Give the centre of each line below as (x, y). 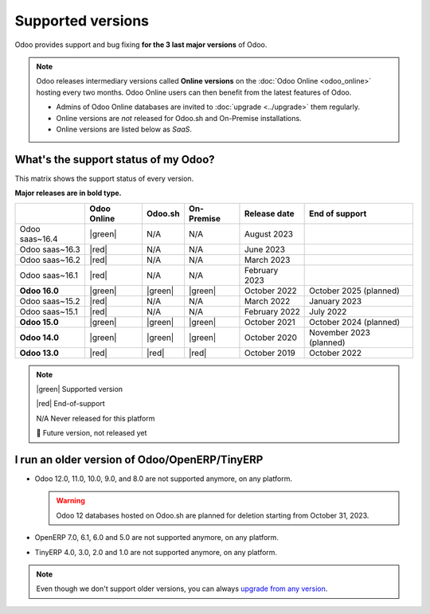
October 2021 (270, 322)
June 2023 (265, 249)
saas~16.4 (39, 239)
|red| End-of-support (70, 404)
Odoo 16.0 (39, 291)
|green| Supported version (80, 389)
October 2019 (270, 353)
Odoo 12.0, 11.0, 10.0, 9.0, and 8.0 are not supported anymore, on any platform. (164, 479)
